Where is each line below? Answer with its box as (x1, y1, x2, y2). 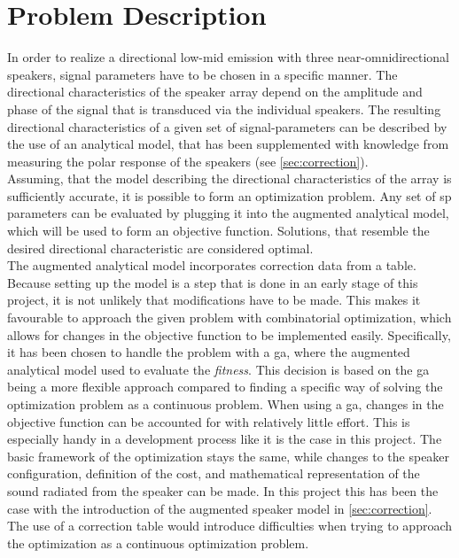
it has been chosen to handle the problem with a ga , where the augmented (7, 343, 410, 361)
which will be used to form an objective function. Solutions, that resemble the (7, 221, 430, 240)
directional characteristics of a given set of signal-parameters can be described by (7, 117, 447, 136)
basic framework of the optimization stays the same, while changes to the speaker (7, 446, 450, 465)
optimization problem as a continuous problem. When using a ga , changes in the (7, 395, 444, 413)
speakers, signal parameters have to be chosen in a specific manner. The (7, 65, 398, 83)
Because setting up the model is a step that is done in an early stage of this (7, 273, 418, 291)
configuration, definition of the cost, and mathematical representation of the (7, 464, 420, 483)
